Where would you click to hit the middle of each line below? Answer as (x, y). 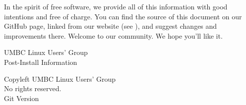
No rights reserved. (33, 88)
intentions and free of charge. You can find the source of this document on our (123, 16)
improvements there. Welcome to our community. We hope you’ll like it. (113, 35)
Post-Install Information (41, 62)
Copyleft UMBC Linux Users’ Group (60, 79)
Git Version (22, 98)
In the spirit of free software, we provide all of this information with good (116, 6)
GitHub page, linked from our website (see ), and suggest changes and (111, 26)
